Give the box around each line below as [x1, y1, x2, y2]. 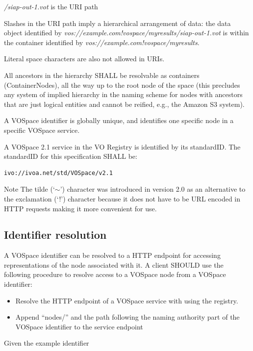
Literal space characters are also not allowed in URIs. [4, 53, 165, 64]
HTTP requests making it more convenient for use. [4, 203, 157, 213]
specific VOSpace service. [4, 125, 80, 135]
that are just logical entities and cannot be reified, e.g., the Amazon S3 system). [4, 99, 245, 109]
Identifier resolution [4, 227, 107, 242]
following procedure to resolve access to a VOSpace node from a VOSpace [4, 269, 226, 279]
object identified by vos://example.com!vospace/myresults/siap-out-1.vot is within [4, 27, 249, 38]
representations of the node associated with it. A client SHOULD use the [4, 259, 224, 270]
